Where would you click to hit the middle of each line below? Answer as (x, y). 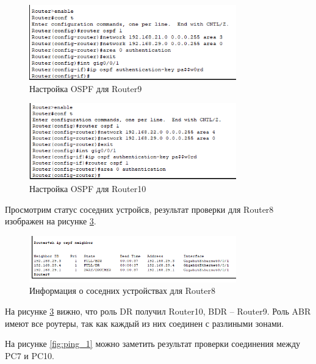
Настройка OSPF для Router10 (88, 189)
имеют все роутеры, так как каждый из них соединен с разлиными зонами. (145, 323)
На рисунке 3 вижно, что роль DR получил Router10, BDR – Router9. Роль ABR (158, 311)
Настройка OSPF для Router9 (86, 88)
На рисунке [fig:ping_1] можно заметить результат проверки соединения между (153, 344)
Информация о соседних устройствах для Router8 (123, 291)
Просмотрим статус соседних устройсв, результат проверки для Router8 (139, 209)
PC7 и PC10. (30, 355)
